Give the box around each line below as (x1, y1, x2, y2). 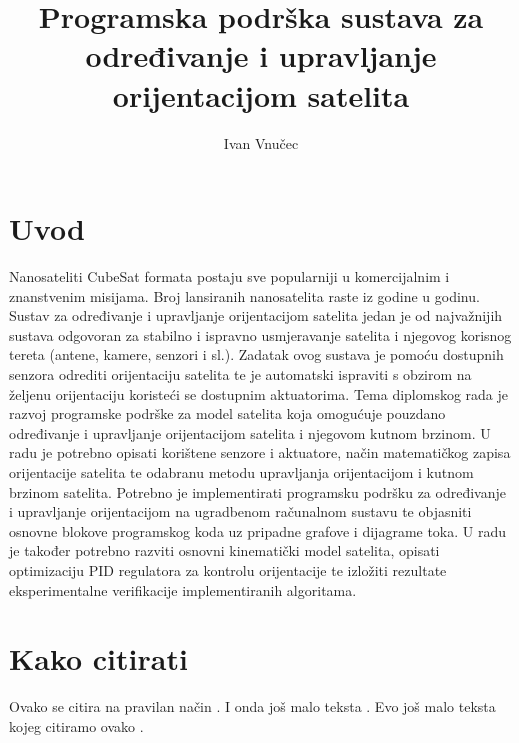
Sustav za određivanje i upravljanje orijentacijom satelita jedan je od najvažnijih (9, 305, 503, 326)
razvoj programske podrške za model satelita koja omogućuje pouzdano (9, 403, 446, 424)
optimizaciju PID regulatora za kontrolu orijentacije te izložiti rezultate (9, 559, 447, 580)
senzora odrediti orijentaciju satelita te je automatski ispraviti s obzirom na (9, 364, 472, 384)
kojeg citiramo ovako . (9, 715, 144, 736)
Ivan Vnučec (223, 132, 299, 153)
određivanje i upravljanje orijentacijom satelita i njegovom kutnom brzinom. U (9, 422, 491, 443)
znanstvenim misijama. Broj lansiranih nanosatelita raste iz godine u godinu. (9, 285, 480, 306)
